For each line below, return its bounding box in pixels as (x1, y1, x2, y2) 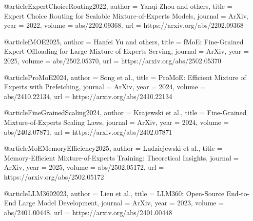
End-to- (226, 188, 250, 198)
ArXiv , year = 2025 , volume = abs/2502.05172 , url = (4, 162, 164, 172)
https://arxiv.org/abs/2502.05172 (4, 171, 104, 181)
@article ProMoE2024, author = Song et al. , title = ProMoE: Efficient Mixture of (4, 72, 246, 82)
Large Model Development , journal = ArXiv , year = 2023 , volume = (18, 198, 224, 208)
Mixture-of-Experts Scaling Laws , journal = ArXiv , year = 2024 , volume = (4, 117, 229, 127)
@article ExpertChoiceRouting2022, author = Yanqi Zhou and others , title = (4, 1, 233, 11)
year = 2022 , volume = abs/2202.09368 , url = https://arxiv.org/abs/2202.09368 (4, 20, 244, 30)
